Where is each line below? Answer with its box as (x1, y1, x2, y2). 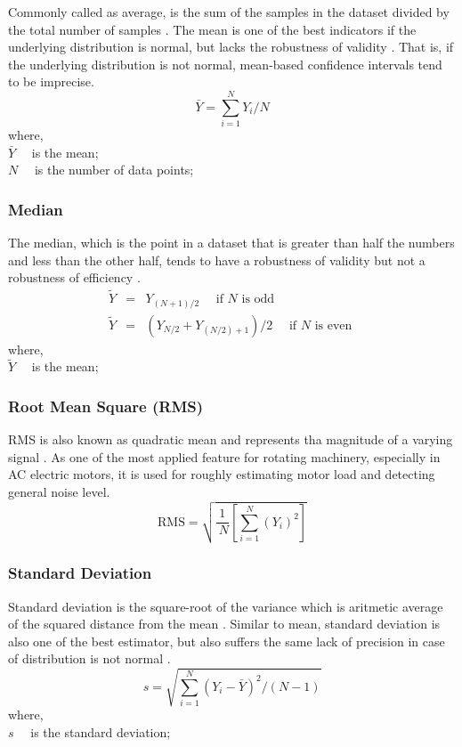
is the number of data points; (34, 160, 194, 179)
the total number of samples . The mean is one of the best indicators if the (8, 20, 417, 38)
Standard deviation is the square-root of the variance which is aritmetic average (8, 597, 443, 615)
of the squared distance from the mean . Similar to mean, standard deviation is (8, 614, 441, 633)
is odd (241, 293, 275, 306)
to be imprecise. (8, 72, 94, 91)
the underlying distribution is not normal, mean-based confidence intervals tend (8, 54, 442, 73)
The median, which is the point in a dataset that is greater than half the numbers (8, 233, 455, 252)
